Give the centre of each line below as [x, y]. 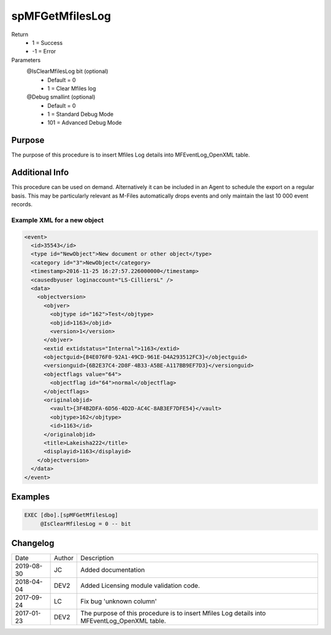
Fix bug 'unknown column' [119, 601]
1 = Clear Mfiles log [72, 88]
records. [22, 204]
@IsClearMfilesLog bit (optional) [67, 71]
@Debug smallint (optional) [61, 97]
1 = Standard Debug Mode [80, 114]
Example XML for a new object [58, 220]
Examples [31, 497]
